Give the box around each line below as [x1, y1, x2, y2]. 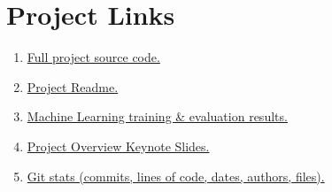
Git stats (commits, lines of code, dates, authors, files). [27, 166, 325, 185]
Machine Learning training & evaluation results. [27, 107, 288, 126]
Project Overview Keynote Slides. [27, 136, 210, 155]
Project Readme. [27, 77, 119, 96]
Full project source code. [27, 48, 160, 66]
